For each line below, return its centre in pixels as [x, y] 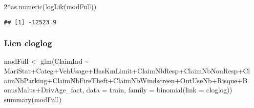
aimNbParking [26, 80]
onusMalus [20, 90]
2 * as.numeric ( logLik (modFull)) [50, 6]
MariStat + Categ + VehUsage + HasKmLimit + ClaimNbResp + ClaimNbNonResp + [124, 71]
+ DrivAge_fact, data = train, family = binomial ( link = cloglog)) [134, 90]
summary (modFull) [33, 99]
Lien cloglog [28, 43]
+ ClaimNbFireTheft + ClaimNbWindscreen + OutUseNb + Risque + [145, 80]
